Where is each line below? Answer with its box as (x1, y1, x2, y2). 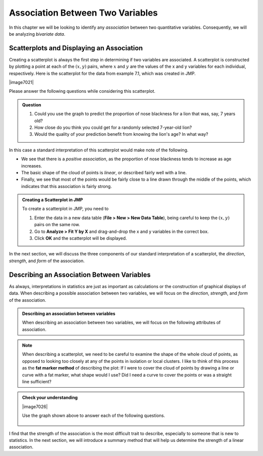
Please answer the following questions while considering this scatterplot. (9, 88, 156, 94)
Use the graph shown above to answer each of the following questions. (22, 413, 166, 418)
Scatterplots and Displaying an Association (9, 44, 143, 52)
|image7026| (22, 403, 48, 410)
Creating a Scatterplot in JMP (22, 197, 83, 203)
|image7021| (9, 80, 34, 85)
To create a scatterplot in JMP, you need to (22, 206, 109, 212)
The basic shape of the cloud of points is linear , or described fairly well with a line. (21, 169, 187, 175)
